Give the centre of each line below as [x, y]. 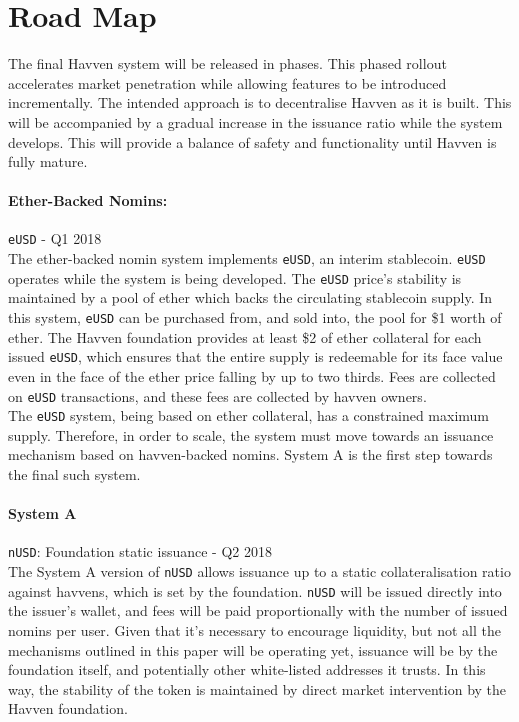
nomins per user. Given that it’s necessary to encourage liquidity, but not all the [254, 630]
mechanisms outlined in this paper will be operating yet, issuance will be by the [253, 649]
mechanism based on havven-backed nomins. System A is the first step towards [250, 454]
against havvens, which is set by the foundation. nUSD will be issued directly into [255, 590]
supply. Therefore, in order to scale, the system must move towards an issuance [251, 434]
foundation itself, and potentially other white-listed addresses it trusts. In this [247, 669]
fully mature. [48, 161]
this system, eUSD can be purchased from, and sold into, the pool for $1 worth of [255, 317]
